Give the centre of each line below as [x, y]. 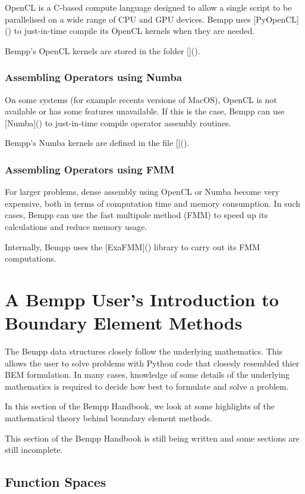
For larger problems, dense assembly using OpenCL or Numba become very [142, 192]
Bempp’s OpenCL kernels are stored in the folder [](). [103, 50]
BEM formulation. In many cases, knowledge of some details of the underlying [147, 375]
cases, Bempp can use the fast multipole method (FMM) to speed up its [136, 215]
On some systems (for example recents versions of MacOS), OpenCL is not [141, 99]
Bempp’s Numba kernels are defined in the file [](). [97, 143]
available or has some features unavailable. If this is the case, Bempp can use [145, 111]
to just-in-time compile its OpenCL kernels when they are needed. [134, 31]
